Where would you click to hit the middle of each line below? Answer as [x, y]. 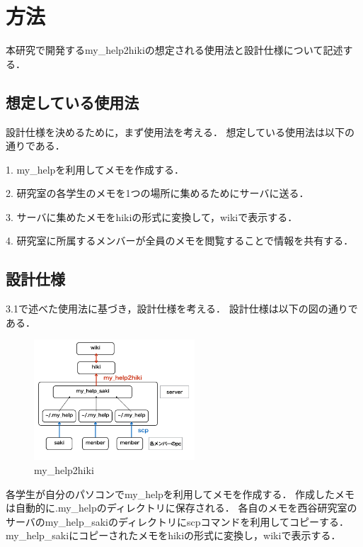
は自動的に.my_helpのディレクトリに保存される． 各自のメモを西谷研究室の [181, 508]
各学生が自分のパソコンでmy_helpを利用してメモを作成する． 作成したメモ [180, 494]
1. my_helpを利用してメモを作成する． [95, 169]
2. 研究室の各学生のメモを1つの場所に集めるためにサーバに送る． [157, 193]
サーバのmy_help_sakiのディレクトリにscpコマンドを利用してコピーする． [178, 521]
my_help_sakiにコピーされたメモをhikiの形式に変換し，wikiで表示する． [173, 535]
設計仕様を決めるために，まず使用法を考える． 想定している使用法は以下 [175, 131]
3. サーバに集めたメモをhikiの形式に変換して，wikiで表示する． [152, 216]
